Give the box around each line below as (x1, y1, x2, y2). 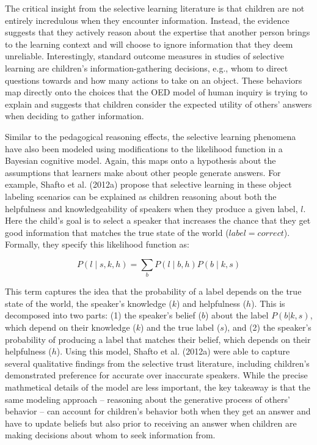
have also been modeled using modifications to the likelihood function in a (5, 142, 283, 155)
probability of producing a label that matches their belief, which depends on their (5, 333, 311, 345)
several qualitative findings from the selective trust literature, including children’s (5, 356, 310, 369)
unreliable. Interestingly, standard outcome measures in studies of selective (5, 50, 284, 62)
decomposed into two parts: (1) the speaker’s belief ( (5, 309, 202, 322)
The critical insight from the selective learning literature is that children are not (5, 2, 305, 14)
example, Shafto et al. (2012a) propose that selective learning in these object (5, 178, 292, 191)
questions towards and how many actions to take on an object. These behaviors (5, 73, 302, 86)
